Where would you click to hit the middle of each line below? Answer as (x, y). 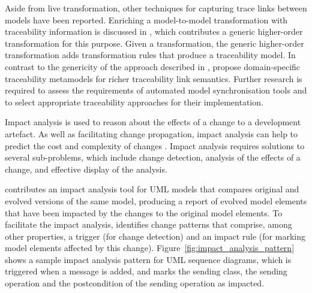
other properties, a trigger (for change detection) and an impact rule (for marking (155, 236)
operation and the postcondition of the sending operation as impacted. (135, 283)
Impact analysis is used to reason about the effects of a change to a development (153, 122)
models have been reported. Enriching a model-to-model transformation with (146, 19)
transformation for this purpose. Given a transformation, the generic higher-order (154, 43)
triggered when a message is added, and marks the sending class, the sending (146, 271)
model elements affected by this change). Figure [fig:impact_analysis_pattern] (150, 248)
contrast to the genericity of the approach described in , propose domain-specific (153, 66)
